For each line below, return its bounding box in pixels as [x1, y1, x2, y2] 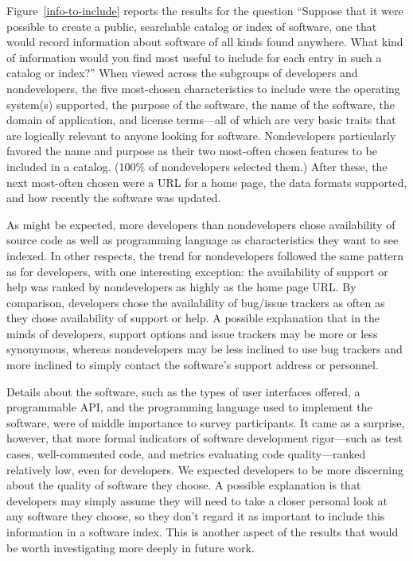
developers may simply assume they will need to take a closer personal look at [6, 492, 388, 508]
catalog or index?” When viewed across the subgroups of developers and [6, 64, 358, 81]
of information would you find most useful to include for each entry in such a [6, 49, 382, 65]
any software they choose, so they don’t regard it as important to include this [6, 508, 385, 524]
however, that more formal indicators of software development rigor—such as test [6, 430, 403, 446]
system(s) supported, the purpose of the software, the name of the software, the [6, 95, 395, 112]
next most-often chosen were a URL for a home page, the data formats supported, [6, 173, 407, 190]
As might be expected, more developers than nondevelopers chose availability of [6, 216, 395, 232]
